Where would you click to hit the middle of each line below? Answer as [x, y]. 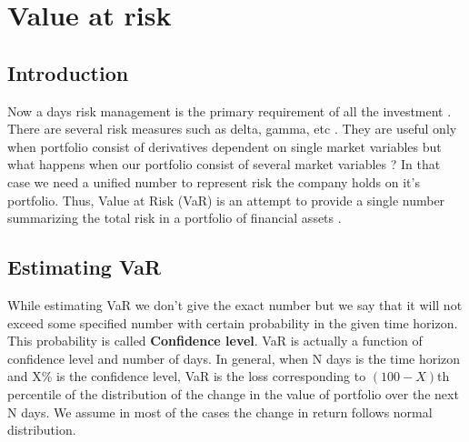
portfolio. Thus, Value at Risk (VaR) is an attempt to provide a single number [226, 200]
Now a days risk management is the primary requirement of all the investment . [230, 110]
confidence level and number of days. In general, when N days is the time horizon [234, 358]
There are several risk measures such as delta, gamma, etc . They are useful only [232, 129]
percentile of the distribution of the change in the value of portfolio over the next [233, 393]
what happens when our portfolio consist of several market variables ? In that [224, 164]
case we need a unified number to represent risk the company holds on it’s [214, 181]
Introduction [68, 72]
